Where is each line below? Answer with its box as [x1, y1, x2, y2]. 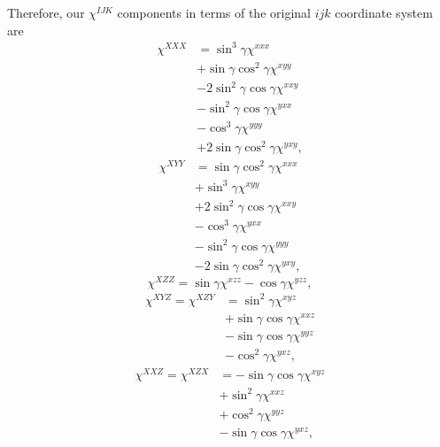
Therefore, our [7, 4, 85, 21]
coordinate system [335, 4, 433, 21]
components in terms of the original [117, 4, 311, 21]
